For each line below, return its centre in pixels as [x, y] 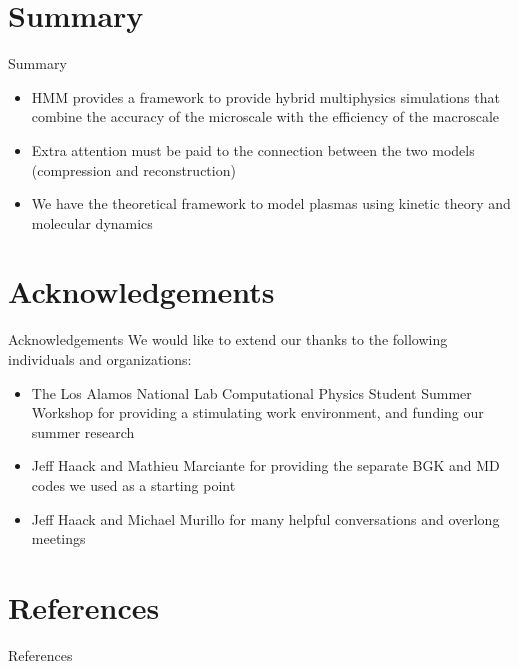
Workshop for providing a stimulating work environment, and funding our [257, 412]
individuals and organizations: [100, 359]
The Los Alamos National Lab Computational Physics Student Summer [251, 392]
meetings [58, 538]
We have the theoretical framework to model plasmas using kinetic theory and [271, 203]
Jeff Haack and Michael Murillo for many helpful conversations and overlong [265, 518]
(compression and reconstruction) [133, 169]
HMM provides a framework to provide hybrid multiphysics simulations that [265, 96]
